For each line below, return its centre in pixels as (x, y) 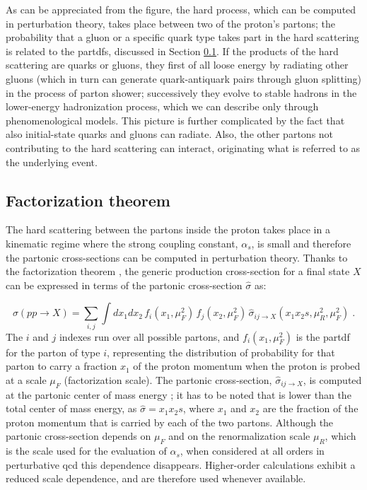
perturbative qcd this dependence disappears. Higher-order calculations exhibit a (181, 464)
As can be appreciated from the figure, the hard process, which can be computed (181, 9)
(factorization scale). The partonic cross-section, (168, 379)
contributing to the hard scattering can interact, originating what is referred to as (183, 147)
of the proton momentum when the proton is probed (247, 366)
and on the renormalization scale (239, 436)
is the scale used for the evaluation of (86, 451)
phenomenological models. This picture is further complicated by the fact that (175, 120)
